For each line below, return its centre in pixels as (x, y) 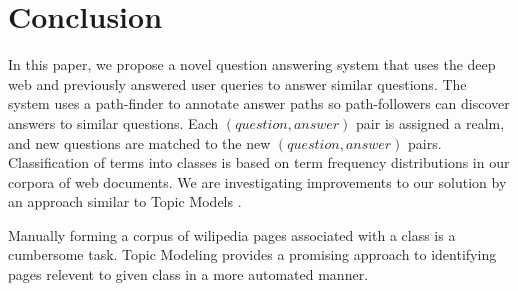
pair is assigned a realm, (430, 122)
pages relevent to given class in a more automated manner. (188, 274)
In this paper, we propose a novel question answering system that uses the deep (252, 64)
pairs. (425, 142)
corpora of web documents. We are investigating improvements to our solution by (257, 181)
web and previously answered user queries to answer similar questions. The (237, 83)
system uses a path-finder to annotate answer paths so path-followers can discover (259, 103)
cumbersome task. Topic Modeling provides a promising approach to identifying (252, 254)
